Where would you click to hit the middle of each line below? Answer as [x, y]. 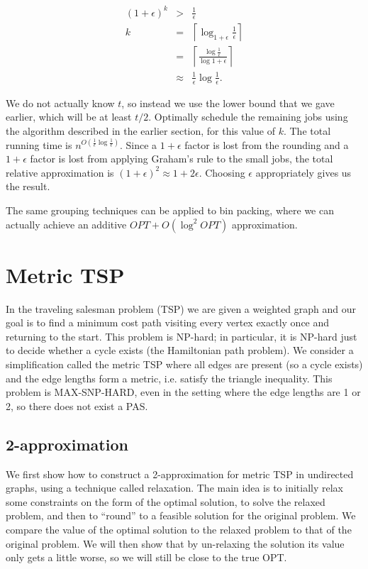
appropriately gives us [303, 172]
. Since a [139, 144]
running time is [39, 144]
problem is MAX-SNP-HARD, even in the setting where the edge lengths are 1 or [183, 392]
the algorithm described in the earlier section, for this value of [140, 130]
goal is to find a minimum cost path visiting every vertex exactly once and [168, 322]
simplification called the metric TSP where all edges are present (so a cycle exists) [184, 364]
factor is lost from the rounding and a [267, 144]
